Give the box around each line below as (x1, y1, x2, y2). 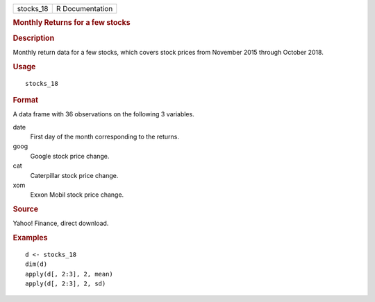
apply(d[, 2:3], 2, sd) (25, 280, 106, 287)
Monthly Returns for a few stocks (12, 18, 131, 28)
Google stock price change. (30, 152, 110, 160)
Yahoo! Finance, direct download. (12, 219, 109, 228)
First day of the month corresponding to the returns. (30, 132, 180, 141)
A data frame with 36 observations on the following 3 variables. (12, 110, 194, 118)
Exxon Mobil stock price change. (30, 190, 124, 199)
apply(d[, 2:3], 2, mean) (25, 270, 114, 278)
